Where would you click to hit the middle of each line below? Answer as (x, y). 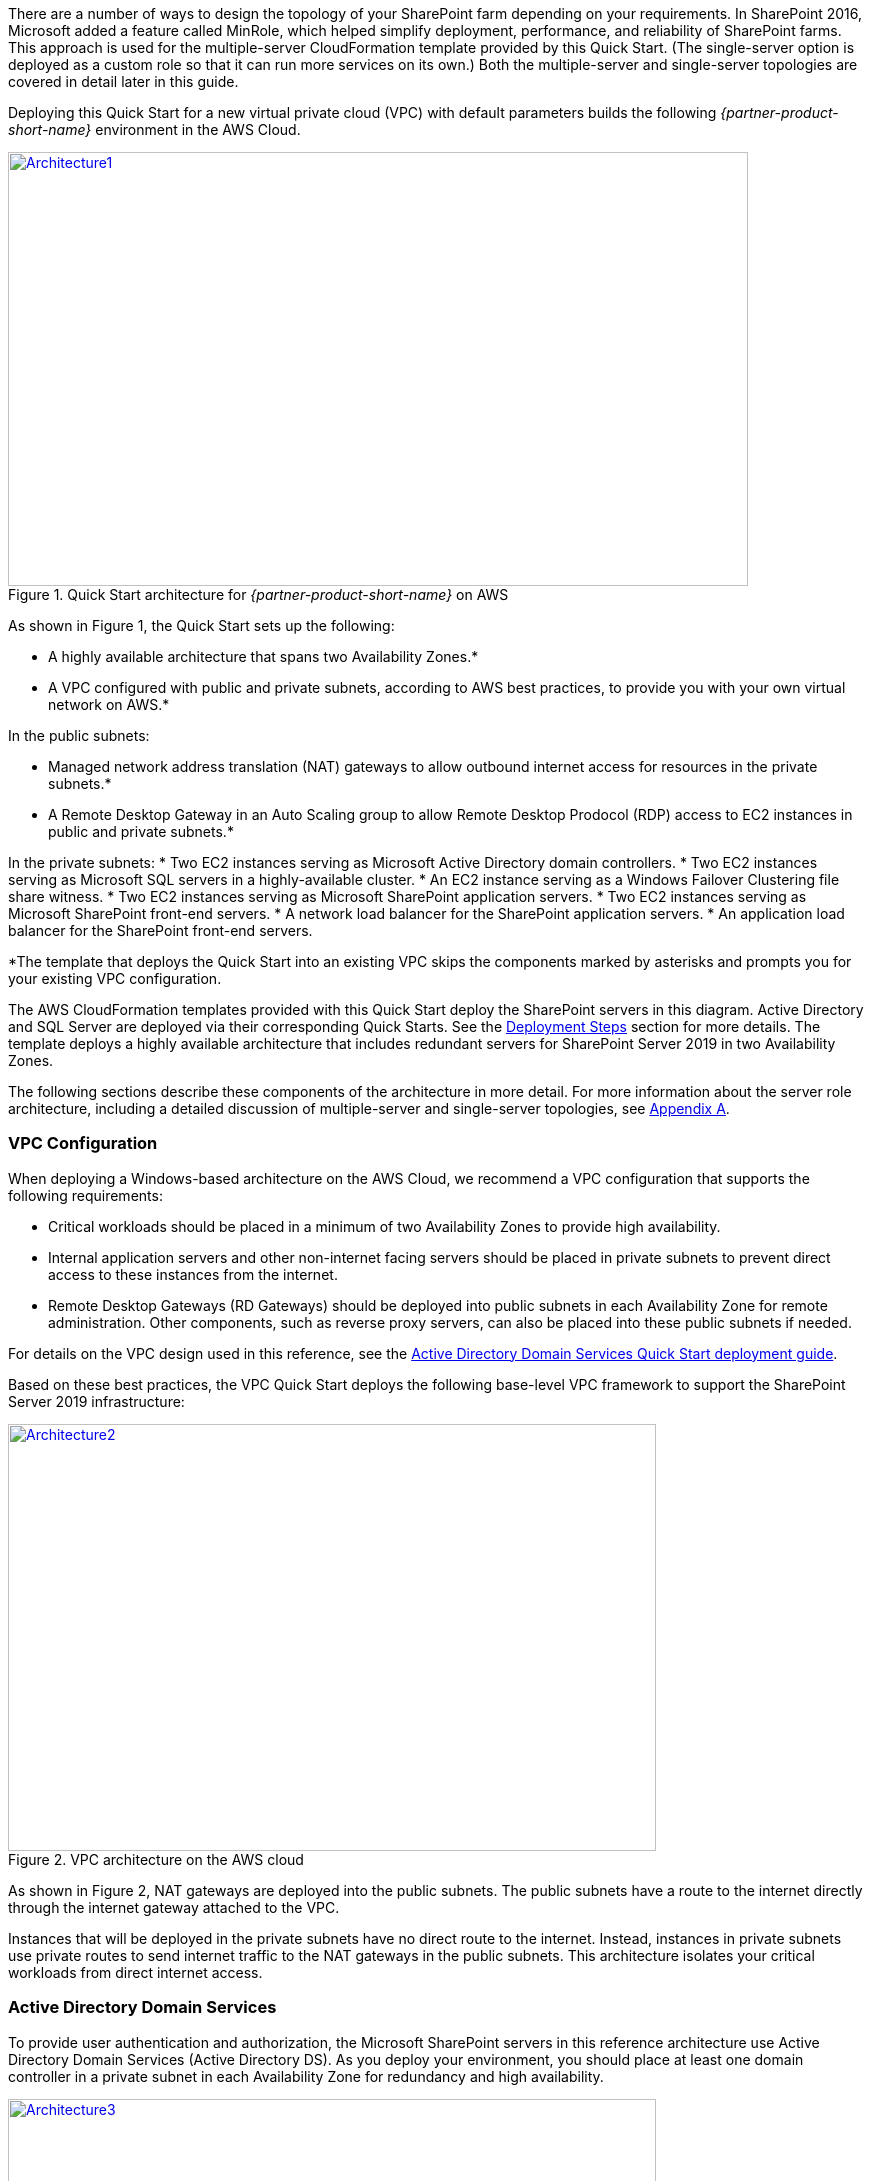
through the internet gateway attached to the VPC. (174, 1907)
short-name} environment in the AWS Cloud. (154, 129)
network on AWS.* (109, 704)
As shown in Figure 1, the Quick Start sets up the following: (201, 625)
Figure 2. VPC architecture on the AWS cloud (156, 1859)
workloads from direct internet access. (135, 1972)
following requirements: (85, 1195)
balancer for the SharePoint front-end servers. (160, 930)
